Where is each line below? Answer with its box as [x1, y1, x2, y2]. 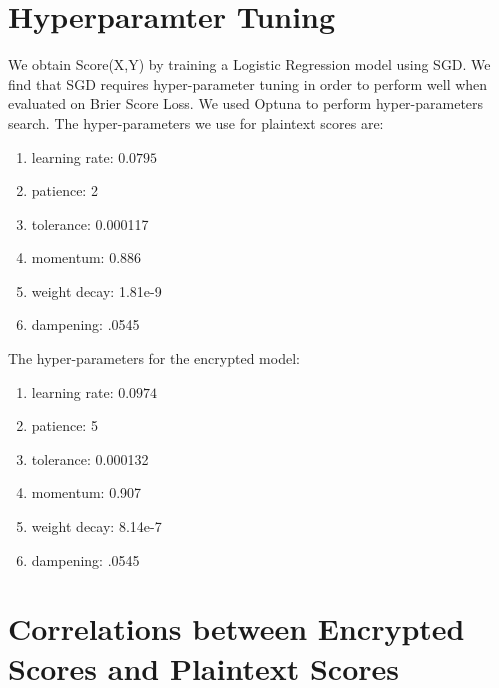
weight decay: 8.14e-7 [31, 516, 162, 537]
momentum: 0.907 [31, 482, 142, 503]
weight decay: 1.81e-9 [31, 280, 162, 301]
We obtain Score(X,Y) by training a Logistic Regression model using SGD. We [8, 54, 491, 75]
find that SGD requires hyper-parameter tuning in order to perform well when [8, 73, 488, 94]
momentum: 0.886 [31, 247, 142, 268]
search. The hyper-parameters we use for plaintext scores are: [8, 112, 384, 133]
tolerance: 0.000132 [31, 448, 149, 469]
